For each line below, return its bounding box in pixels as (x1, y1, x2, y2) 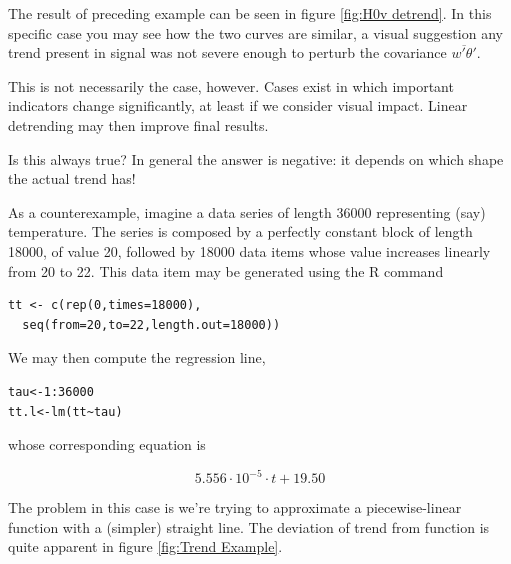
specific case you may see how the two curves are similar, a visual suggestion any (8, 22, 503, 43)
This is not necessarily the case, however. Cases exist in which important (8, 75, 454, 96)
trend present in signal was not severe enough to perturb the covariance (8, 42, 447, 63)
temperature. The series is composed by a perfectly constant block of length (8, 221, 473, 242)
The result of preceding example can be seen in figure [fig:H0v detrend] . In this (8, 3, 492, 23)
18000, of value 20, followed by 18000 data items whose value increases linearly (8, 240, 491, 261)
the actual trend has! (8, 168, 136, 189)
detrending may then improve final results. (8, 114, 269, 135)
